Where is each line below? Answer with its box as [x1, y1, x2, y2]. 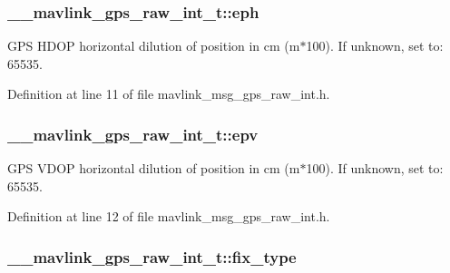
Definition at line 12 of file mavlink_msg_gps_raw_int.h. [7, 207, 330, 226]
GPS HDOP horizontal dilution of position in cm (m [7, 36, 300, 55]
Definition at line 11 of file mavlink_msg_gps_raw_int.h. [7, 84, 330, 103]
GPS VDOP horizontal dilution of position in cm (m [7, 159, 300, 178]
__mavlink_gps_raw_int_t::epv [7, 122, 259, 145]
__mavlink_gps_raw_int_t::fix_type [7, 245, 297, 268]
